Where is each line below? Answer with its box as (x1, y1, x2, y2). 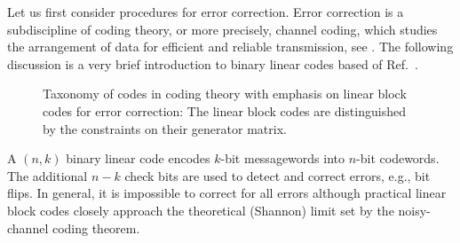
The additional (7, 166, 88, 184)
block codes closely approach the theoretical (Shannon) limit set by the (7, 200, 394, 219)
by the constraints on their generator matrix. (43, 119, 287, 137)
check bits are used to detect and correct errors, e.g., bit (124, 166, 431, 184)
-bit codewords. (356, 149, 440, 168)
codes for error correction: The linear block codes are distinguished (43, 101, 406, 120)
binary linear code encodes (66, 149, 210, 168)
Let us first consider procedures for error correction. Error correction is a (7, 3, 404, 20)
